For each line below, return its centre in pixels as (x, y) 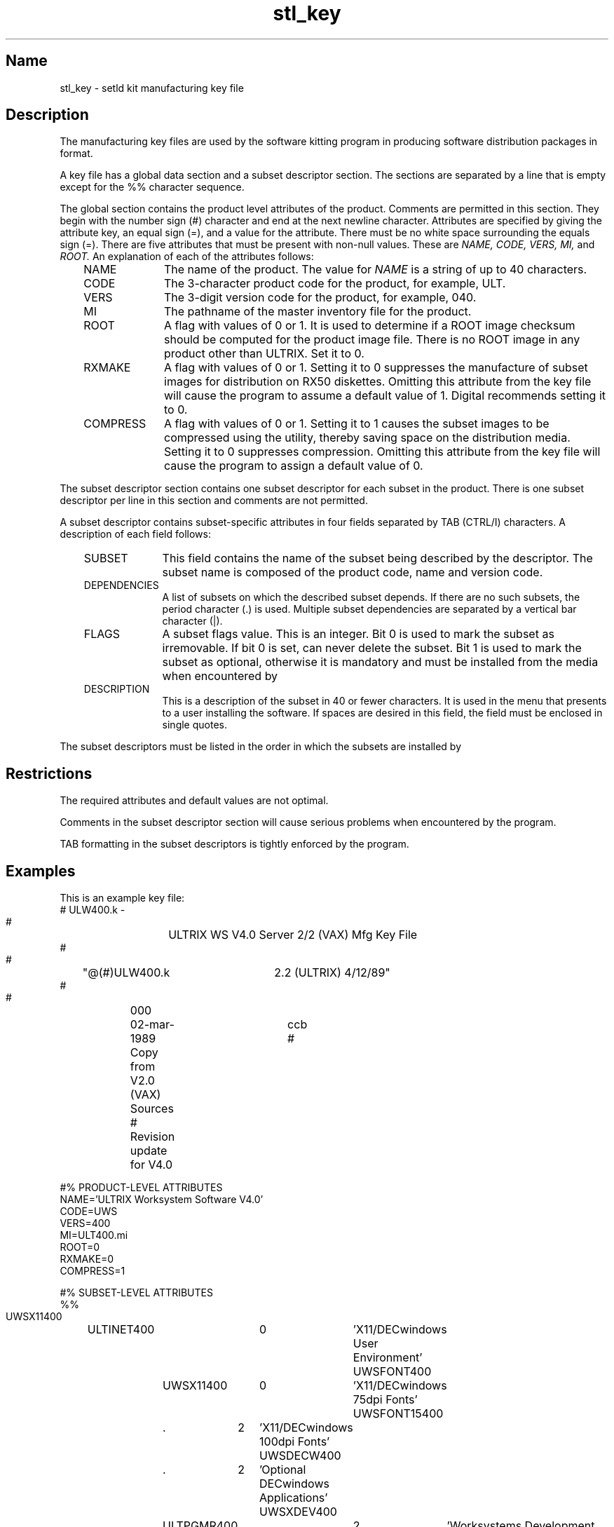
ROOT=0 (80, 1247)
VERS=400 (85, 1223)
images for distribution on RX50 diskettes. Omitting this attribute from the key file (378, 382)
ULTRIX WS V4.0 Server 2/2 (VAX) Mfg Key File (293, 935)
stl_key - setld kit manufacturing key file (152, 88)
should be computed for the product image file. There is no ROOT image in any (372, 340)
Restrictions (49, 773)
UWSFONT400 (392, 1372)
